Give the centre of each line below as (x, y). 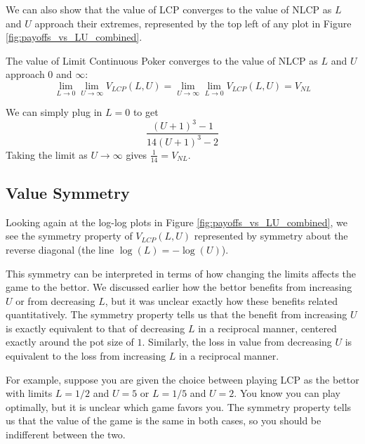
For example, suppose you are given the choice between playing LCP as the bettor (182, 379)
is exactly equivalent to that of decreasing (95, 328)
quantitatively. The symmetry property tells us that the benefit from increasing (177, 314)
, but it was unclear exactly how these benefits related (221, 300)
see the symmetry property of (69, 236)
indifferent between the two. (66, 435)
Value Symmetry (68, 192)
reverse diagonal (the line (60, 249)
